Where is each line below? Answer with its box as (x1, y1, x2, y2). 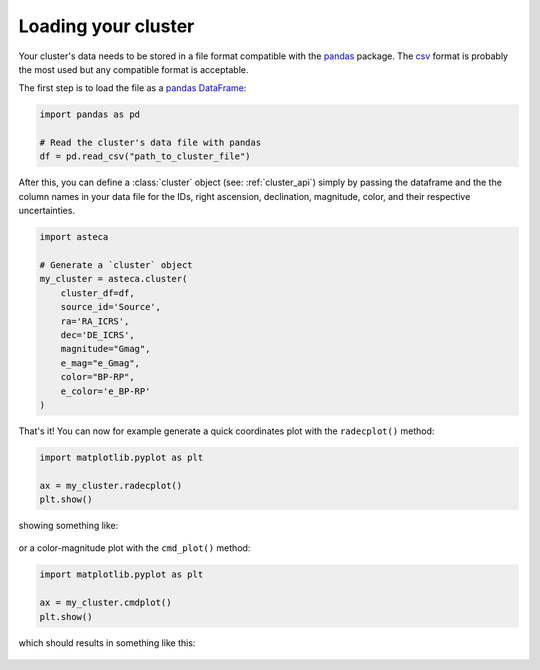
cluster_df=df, (60, 287, 135, 299)
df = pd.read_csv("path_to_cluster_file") (39, 151, 251, 162)
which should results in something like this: (18, 636, 196, 649)
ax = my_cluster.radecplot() (39, 480, 183, 491)
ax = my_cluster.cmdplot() (39, 597, 172, 609)
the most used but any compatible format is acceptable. (18, 63, 249, 75)
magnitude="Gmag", (60, 343, 151, 355)
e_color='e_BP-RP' (60, 385, 151, 397)
